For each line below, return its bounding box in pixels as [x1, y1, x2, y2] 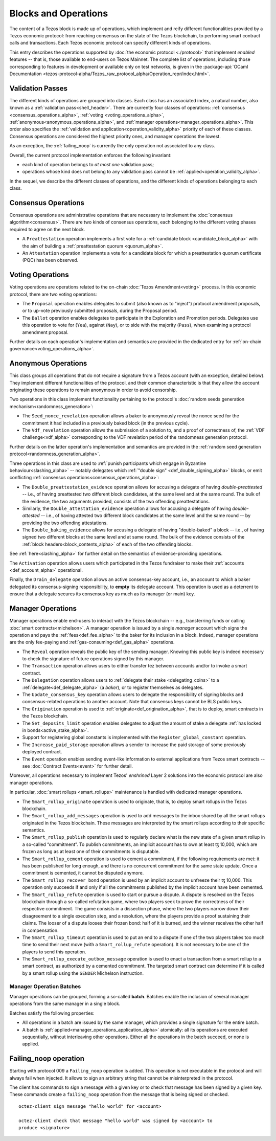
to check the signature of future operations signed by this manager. [22, 656, 165, 662]
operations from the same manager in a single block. [9, 1000, 121, 1007]
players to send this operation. [22, 949, 86, 955]
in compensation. [22, 927, 59, 933]
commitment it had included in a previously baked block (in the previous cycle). [22, 420, 189, 426]
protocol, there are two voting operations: [9, 291, 97, 297]
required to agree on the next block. [9, 226, 85, 232]
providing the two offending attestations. [22, 520, 108, 526]
